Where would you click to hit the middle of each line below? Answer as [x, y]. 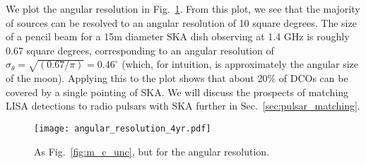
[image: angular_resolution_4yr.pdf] [123, 128]
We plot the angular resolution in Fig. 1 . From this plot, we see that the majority [183, 8]
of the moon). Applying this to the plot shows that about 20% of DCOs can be [177, 78]
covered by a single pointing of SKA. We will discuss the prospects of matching [177, 92]
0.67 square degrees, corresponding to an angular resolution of [140, 50]
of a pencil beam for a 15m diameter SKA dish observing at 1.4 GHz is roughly [178, 36]
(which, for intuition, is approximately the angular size [240, 64]
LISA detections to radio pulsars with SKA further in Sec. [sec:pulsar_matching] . [183, 106]
